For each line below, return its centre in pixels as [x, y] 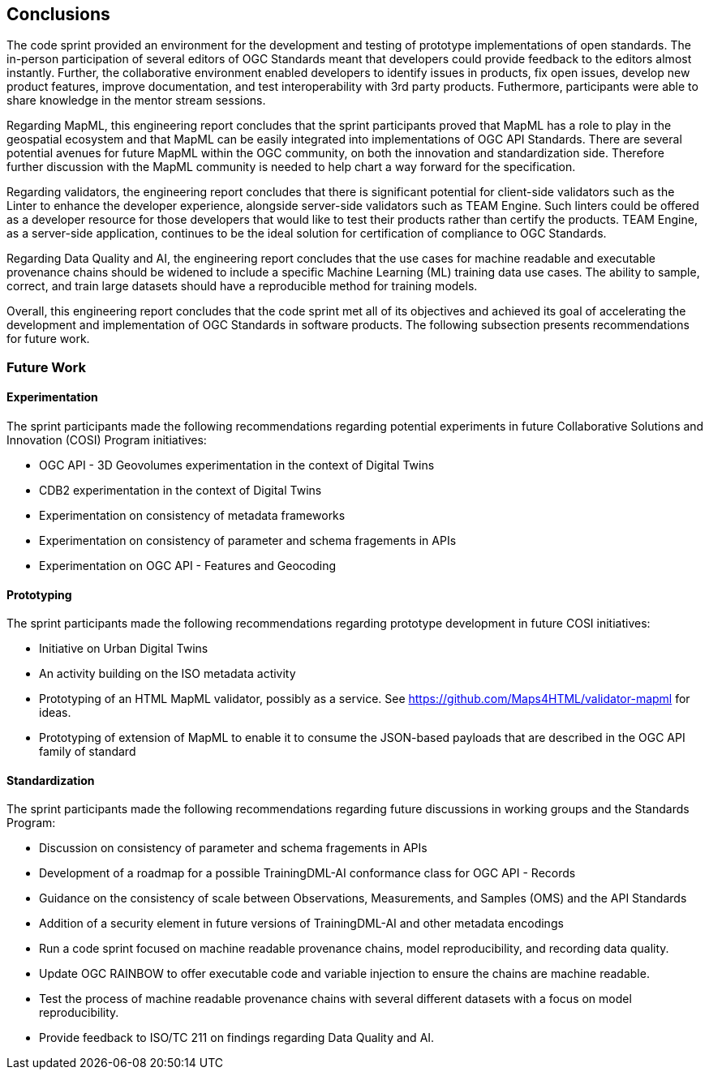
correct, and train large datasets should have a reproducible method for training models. [242, 286]
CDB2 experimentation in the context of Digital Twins [180, 491]
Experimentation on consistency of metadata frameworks [192, 516]
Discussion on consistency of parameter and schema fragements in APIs [233, 848]
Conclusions [58, 14]
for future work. [48, 339]
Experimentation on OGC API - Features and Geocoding [188, 566]
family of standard [88, 752]
